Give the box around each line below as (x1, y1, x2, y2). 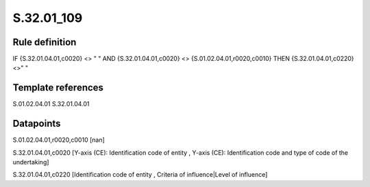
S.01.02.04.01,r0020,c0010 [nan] (12, 136, 106, 144)
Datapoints (12, 118, 61, 129)
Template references (12, 82, 104, 94)
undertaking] (12, 158, 49, 166)
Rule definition (12, 36, 77, 48)
